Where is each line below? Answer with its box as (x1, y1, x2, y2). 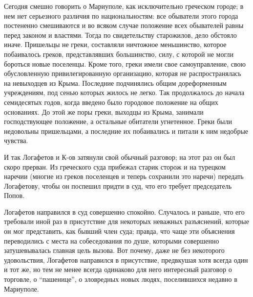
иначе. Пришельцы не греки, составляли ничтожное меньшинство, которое (4, 39, 227, 49)
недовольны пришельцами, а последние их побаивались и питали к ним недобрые (4, 125, 249, 136)
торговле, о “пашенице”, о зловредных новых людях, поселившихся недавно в (4, 274, 237, 284)
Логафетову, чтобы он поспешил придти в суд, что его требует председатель (4, 180, 232, 191)
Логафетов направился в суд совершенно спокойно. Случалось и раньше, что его (4, 206, 245, 217)
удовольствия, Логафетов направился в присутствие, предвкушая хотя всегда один (4, 254, 248, 265)
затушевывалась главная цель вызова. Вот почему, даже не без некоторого (4, 245, 225, 255)
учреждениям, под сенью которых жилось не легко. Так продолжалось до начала (4, 87, 245, 98)
